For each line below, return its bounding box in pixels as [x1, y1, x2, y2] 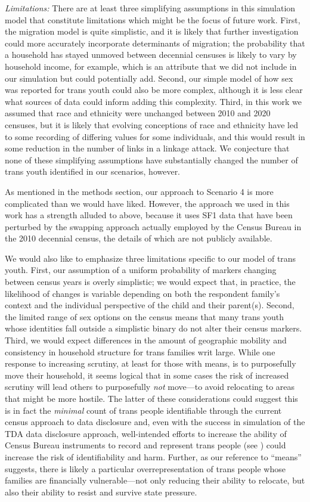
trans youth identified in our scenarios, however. [5, 165, 181, 178]
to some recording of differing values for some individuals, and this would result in [5, 130, 305, 142]
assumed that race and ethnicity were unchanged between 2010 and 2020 [5, 107, 271, 119]
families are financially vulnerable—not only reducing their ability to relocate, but [5, 474, 305, 486]
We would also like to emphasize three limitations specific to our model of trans [5, 252, 296, 264]
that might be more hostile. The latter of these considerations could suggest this [5, 392, 298, 404]
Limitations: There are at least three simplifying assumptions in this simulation [5, 2, 296, 14]
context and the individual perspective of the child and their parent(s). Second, [5, 299, 294, 311]
